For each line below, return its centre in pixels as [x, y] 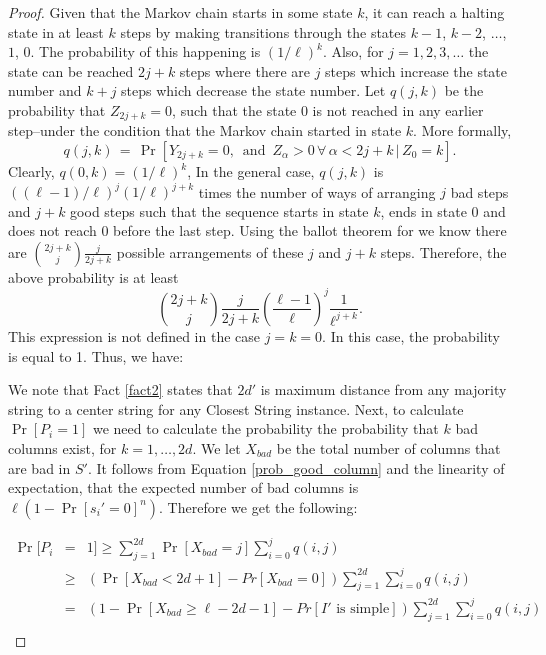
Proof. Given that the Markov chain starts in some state [180, 12]
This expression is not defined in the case [134, 335]
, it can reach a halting [434, 12]
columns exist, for [62, 447]
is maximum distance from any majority [383, 389]
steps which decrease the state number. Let [253, 90]
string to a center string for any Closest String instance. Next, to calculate [236, 408]
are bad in [39, 467]
